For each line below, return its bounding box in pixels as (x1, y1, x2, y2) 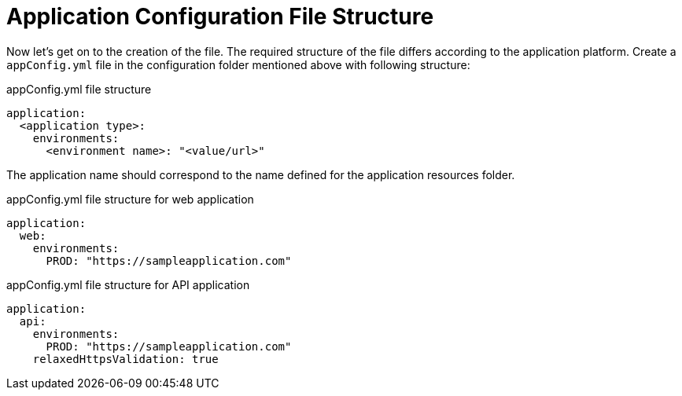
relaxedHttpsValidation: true (32, 352, 219, 365)
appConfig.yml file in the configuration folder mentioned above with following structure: (6, 57, 470, 71)
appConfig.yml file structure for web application (6, 192, 254, 206)
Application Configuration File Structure (6, 3, 434, 30)
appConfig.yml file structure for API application (6, 277, 250, 291)
